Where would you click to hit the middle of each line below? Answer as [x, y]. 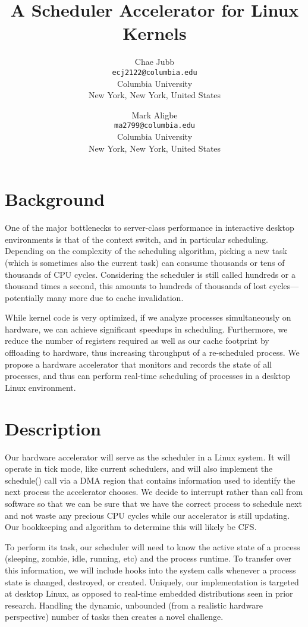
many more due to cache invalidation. [115, 297]
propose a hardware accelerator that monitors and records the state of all [138, 364]
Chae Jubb [155, 62]
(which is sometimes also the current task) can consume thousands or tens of [145, 262]
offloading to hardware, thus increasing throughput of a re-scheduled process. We [152, 352]
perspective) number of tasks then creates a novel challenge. [114, 617]
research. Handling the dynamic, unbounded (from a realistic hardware [134, 605]
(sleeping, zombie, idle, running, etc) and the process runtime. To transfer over [148, 558]
